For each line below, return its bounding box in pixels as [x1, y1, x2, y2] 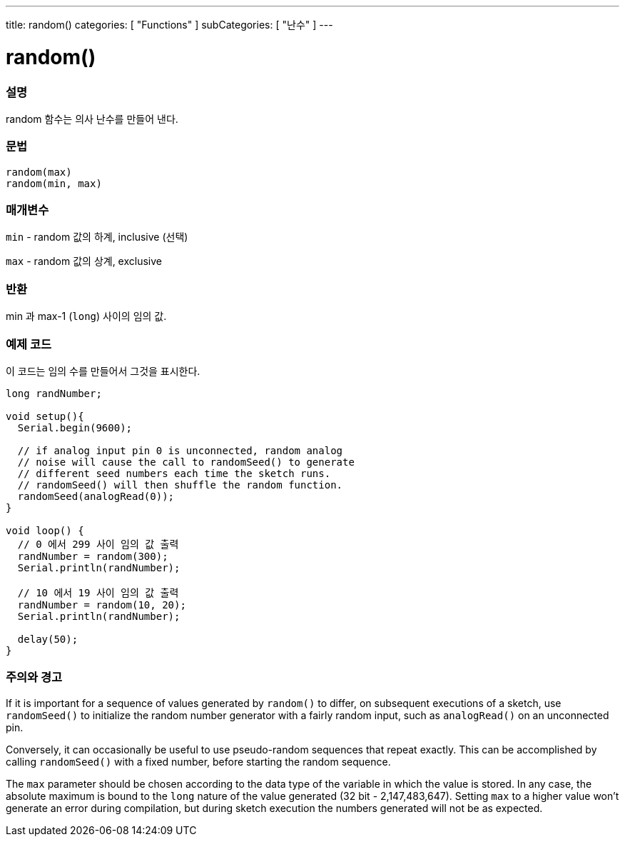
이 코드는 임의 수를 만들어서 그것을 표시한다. [6, 364, 200, 377]
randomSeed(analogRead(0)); [17, 490, 175, 502]
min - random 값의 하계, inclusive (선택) [6, 231, 188, 244]
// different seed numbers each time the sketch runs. [17, 467, 331, 479]
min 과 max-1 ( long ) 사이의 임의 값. [6, 310, 167, 323]
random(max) [6, 166, 72, 178]
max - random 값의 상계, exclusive [6, 255, 162, 268]
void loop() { [6, 524, 84, 536]
